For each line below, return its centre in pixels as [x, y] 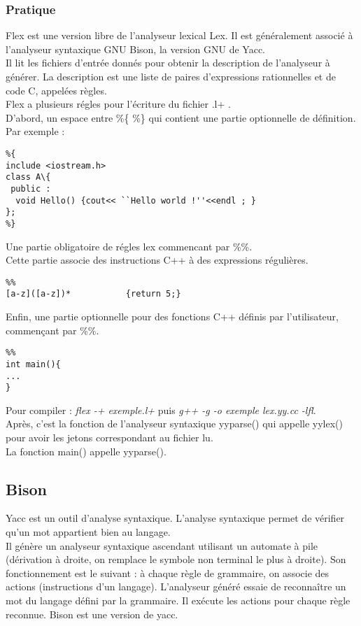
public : [31, 188]
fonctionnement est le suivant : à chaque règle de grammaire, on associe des [168, 572]
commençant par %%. [52, 330]
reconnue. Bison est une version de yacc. [92, 614]
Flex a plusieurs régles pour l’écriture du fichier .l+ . [118, 104]
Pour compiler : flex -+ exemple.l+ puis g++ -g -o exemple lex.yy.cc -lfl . [161, 410]
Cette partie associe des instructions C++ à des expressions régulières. [157, 260]
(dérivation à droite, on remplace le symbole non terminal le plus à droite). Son [176, 559]
